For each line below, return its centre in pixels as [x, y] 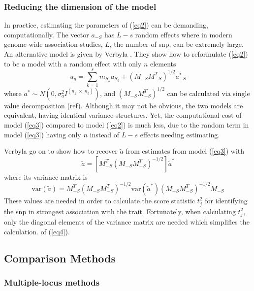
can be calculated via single [208, 93]
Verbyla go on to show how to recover [61, 151]
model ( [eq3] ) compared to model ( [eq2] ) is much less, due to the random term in [127, 125]
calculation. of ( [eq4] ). [37, 231]
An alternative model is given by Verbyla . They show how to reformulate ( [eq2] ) [126, 54]
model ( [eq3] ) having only [43, 134]
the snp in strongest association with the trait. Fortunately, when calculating [120, 211]
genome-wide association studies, [53, 44]
